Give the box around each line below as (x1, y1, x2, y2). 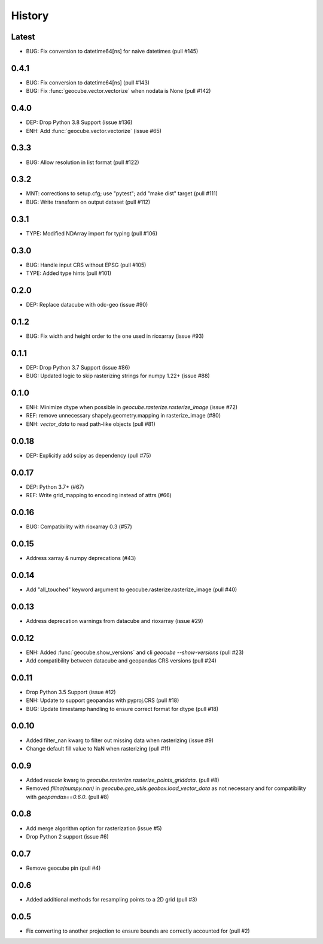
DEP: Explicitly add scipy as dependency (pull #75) (26, 452, 152, 459)
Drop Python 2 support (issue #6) (26, 833, 109, 840)
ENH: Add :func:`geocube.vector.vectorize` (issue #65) (26, 127, 161, 134)
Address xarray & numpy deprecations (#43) (26, 554, 136, 561)
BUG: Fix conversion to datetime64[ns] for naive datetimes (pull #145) (26, 48, 199, 55)
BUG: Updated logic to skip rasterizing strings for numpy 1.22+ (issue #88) (26, 372, 211, 380)
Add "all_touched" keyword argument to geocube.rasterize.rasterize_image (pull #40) (26, 586, 237, 593)
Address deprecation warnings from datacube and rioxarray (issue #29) (26, 617, 203, 624)
